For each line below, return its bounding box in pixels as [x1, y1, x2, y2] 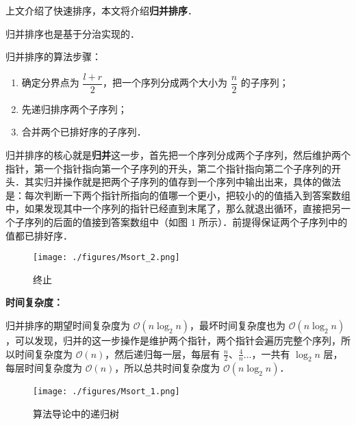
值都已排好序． [5, 228, 73, 242]
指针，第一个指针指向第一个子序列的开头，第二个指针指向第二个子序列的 [5, 161, 331, 175]
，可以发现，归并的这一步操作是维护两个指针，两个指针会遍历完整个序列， [5, 333, 341, 348]
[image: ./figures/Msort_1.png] [33, 387, 180, 397]
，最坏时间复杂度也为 [190, 318, 286, 333]
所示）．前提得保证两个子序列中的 [199, 215, 348, 229]
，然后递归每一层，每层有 [105, 346, 220, 361]
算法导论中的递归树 [33, 407, 119, 421]
